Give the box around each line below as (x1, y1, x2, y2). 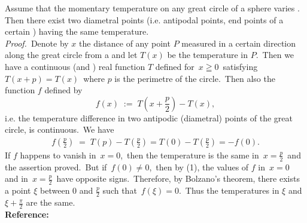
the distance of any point (79, 36, 171, 49)
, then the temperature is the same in (120, 148, 259, 161)
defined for (155, 60, 194, 72)
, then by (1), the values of (149, 160, 249, 173)
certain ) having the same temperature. (5, 25, 149, 38)
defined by (44, 84, 83, 96)
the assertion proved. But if (5, 160, 107, 173)
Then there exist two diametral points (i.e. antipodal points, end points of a (5, 13, 284, 26)
